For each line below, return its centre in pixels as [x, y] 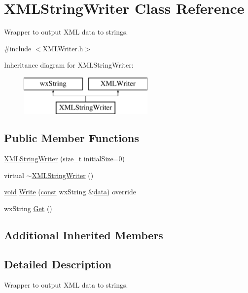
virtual [14, 175]
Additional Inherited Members [84, 235]
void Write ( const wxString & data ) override [70, 192]
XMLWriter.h [63, 48]
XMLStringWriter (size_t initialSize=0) [65, 159]
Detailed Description [58, 264]
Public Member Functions [71, 138]
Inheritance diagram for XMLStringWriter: [69, 65]
